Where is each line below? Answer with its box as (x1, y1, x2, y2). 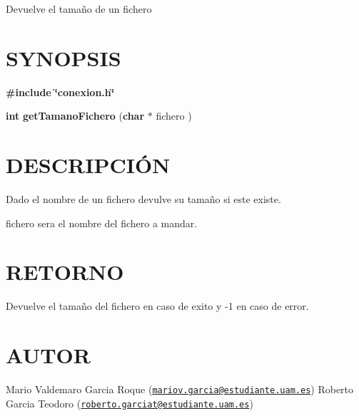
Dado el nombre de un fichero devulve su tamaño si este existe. (6, 192, 281, 207)
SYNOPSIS (6, 43, 121, 72)
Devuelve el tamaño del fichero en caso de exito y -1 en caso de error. (6, 298, 309, 313)
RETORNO (6, 257, 124, 286)
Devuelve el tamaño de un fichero (6, 1, 152, 16)
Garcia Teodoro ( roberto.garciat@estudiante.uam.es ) (6, 395, 253, 410)
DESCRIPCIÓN (6, 150, 171, 180)
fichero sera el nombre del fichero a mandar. (6, 215, 198, 230)
